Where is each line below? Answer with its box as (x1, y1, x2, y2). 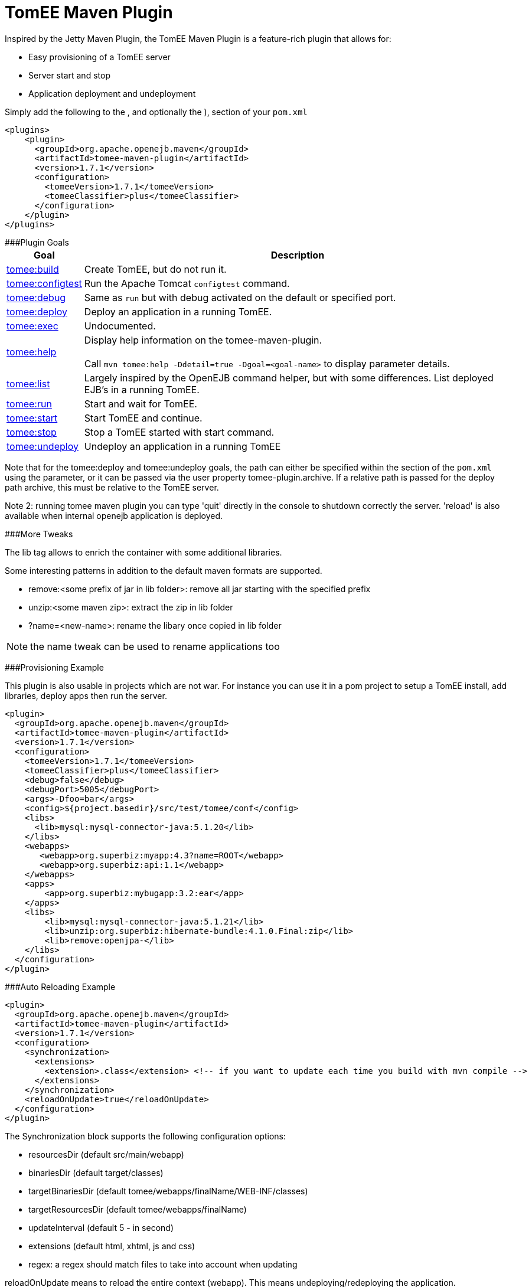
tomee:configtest (6, 277, 82, 289)
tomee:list (6, 377, 50, 390)
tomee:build (6, 263, 59, 275)
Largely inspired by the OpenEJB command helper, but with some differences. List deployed (84, 371, 494, 384)
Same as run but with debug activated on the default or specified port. (84, 291, 396, 303)
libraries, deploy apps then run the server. (5, 690, 167, 701)
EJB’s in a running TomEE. (84, 383, 200, 396)
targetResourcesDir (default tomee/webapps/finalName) (28, 1204, 247, 1214)
